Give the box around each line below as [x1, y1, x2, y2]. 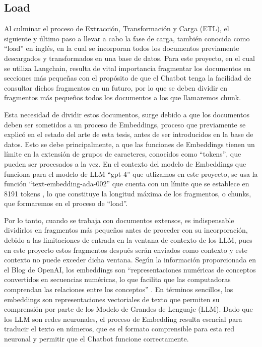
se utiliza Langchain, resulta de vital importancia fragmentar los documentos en [4, 62, 251, 73]
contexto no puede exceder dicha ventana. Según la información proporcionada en [4, 254, 256, 265]
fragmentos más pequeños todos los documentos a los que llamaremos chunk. [4, 92, 241, 103]
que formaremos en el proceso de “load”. [4, 198, 128, 209]
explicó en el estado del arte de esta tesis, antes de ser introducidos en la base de [4, 129, 253, 140]
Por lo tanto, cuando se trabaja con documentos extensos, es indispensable [4, 215, 234, 225]
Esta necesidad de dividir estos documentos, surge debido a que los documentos [4, 109, 249, 119]
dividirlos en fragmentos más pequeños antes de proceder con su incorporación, [4, 225, 248, 235]
